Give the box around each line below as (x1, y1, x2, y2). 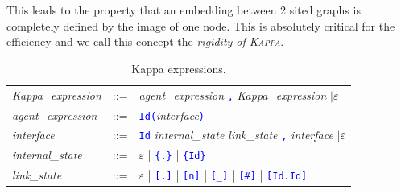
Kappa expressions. (131, 60, 226, 76)
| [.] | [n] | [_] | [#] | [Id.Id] (147, 166, 308, 183)
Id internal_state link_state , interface (138, 126, 333, 143)
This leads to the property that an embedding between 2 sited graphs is (6, 2, 361, 18)
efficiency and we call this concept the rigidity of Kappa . (6, 33, 284, 50)
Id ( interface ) (138, 106, 205, 123)
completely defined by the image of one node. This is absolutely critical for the (6, 17, 395, 34)
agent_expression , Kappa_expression (138, 86, 327, 103)
